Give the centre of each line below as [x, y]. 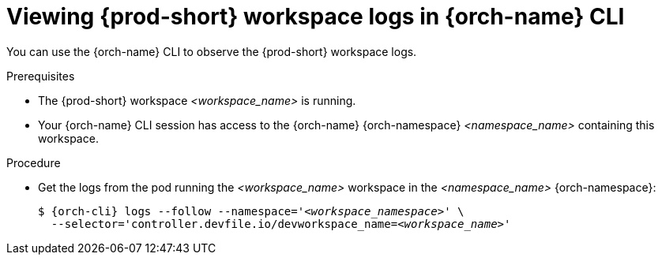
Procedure [34, 162]
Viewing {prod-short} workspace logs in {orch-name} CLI [316, 17]
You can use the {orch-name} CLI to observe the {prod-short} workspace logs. [212, 51]
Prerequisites [41, 76]
